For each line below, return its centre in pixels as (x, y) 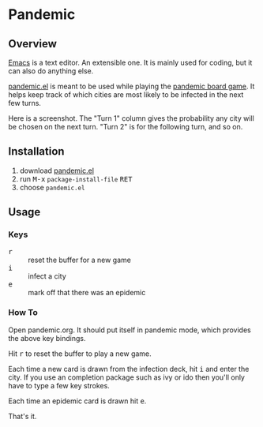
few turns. (25, 103)
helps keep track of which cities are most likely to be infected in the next (126, 95)
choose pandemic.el (52, 187)
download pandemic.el (57, 170)
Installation (36, 152)
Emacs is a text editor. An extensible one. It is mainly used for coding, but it (130, 62)
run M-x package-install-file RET (76, 178)
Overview (33, 44)
